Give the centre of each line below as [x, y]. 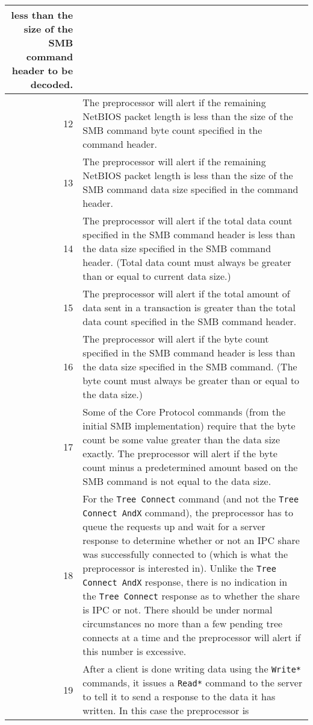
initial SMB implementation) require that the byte [189, 426]
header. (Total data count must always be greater [187, 262]
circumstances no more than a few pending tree [183, 623]
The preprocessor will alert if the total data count [187, 220]
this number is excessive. [135, 651]
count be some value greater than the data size [181, 439]
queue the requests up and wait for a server [174, 526]
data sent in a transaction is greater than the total [189, 307]
